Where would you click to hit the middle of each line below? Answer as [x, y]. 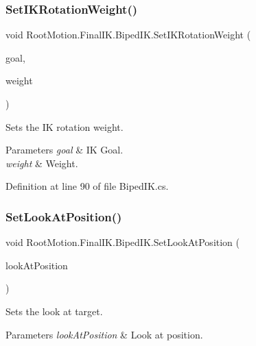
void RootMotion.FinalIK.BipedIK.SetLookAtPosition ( [123, 242]
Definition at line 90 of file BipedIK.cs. [87, 186]
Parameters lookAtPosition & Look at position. [104, 334]
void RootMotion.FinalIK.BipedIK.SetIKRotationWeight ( [128, 35]
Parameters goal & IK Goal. [65, 150]
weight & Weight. [42, 163]
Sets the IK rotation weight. [65, 126]
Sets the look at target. [54, 311]
